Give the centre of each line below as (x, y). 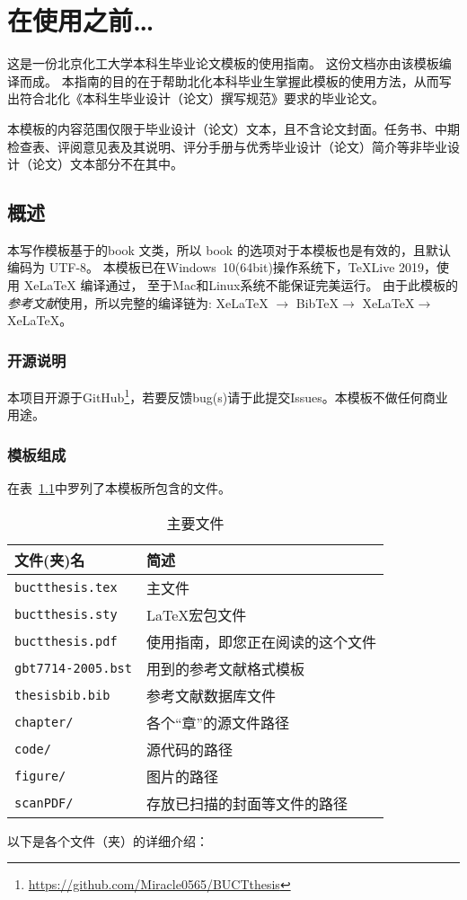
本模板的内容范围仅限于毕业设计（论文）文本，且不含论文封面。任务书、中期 (233, 128)
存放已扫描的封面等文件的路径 (247, 803)
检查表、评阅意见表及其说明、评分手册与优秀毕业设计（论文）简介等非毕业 (227, 146)
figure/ (40, 776)
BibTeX (317, 302)
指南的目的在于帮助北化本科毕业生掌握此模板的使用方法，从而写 (263, 80)
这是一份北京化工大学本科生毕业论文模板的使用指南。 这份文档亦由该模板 (223, 63)
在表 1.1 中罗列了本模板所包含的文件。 (119, 488)
